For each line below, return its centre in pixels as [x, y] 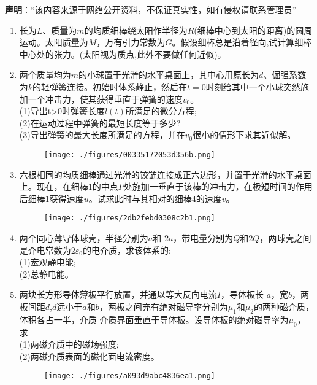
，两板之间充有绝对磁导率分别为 [163, 306]
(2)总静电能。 [46, 274]
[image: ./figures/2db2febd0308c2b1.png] [129, 218]
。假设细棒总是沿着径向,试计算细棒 [242, 42]
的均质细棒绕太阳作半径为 [136, 30]
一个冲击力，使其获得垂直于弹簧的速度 [105, 99]
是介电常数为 [45, 250]
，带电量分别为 [203, 238]
